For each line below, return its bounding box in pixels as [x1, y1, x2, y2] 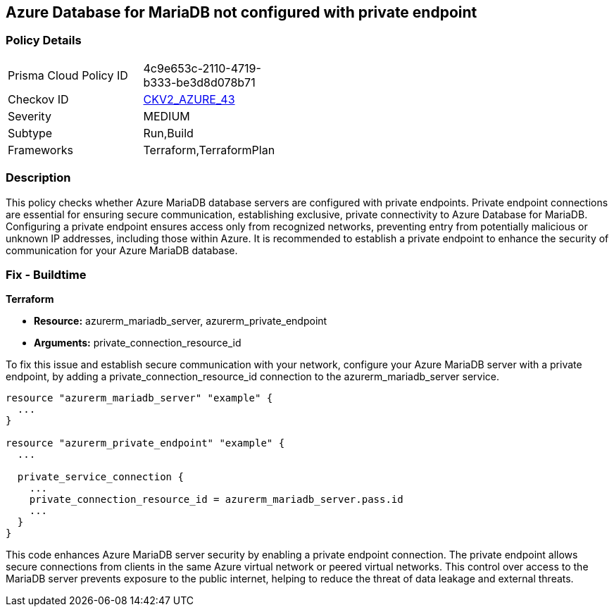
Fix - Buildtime [6, 267, 87, 282]
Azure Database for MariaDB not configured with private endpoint [6, 4, 477, 21]
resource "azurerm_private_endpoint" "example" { [6, 437, 285, 449]
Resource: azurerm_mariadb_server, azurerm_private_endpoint [34, 315, 327, 327]
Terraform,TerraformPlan [143, 142, 275, 157]
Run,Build [143, 125, 194, 140]
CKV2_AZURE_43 [143, 92, 235, 106]
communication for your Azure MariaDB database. [6, 244, 238, 256]
